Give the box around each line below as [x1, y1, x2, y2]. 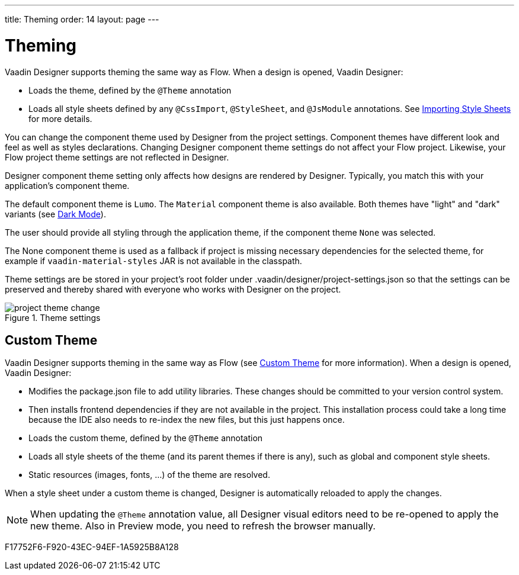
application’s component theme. [5, 180, 130, 191]
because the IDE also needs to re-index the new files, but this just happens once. [28, 415, 345, 425]
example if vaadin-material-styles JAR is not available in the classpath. [5, 255, 302, 266]
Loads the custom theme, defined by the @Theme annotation [28, 433, 263, 444]
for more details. [28, 113, 92, 124]
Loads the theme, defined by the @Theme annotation [28, 85, 232, 95]
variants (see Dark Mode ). [5, 208, 106, 219]
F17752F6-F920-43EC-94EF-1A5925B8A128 [5, 542, 179, 552]
